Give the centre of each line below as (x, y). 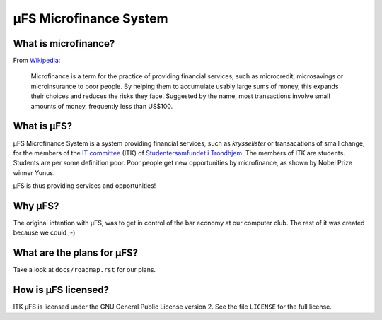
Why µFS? (36, 206)
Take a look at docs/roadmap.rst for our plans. (84, 270)
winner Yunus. (34, 172)
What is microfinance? (64, 43)
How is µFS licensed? (61, 290)
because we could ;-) (44, 232)
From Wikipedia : (37, 61)
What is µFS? (43, 126)
